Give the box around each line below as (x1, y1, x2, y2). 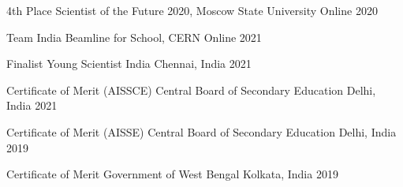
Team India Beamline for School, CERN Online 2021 (6, 28, 262, 45)
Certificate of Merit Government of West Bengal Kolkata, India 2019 (6, 166, 338, 182)
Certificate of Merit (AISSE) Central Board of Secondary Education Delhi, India (6, 123, 397, 140)
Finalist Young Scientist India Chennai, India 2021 (6, 55, 252, 72)
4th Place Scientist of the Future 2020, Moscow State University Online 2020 (6, 2, 378, 18)
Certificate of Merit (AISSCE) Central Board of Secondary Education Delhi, (6, 81, 376, 98)
